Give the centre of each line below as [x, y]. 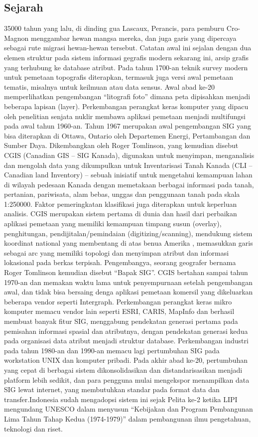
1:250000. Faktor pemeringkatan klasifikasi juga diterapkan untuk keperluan [121, 204]
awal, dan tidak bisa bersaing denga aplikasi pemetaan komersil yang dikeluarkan [129, 292]
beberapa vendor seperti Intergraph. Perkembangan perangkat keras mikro [118, 301]
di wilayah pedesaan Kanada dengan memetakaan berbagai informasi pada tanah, [129, 184]
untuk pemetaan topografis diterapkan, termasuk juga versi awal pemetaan [119, 77]
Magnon [16, 38]
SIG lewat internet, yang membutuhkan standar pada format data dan [112, 389]
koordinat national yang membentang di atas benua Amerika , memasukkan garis [129, 243]
